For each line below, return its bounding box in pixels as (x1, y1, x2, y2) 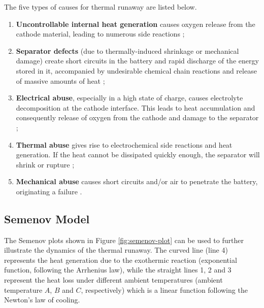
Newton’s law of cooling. (4, 294, 80, 305)
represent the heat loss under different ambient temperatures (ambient (4, 275, 223, 285)
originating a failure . (16, 186, 82, 196)
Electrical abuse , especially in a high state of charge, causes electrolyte (16, 92, 243, 103)
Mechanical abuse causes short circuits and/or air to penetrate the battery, (16, 176, 258, 187)
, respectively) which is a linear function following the (81, 284, 248, 295)
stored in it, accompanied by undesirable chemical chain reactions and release (16, 65, 257, 76)
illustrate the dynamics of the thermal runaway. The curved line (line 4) (4, 245, 228, 255)
